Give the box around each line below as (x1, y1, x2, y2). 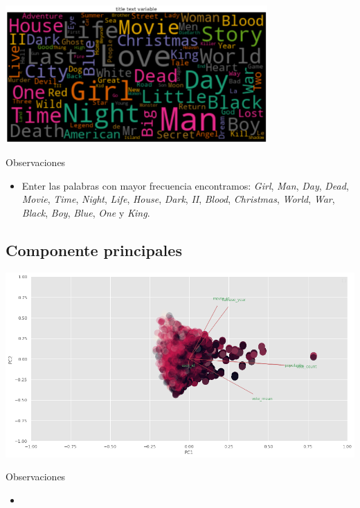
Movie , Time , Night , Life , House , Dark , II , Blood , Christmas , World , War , (21, 192, 335, 206)
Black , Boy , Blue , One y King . (21, 205, 150, 219)
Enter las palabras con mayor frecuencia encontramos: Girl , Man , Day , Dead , (21, 178, 349, 192)
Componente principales (6, 239, 182, 260)
